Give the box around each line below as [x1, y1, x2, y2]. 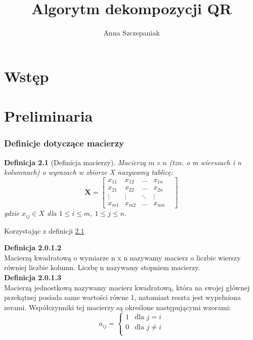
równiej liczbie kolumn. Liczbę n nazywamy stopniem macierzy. [4, 262, 200, 273]
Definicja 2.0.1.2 [4, 242, 61, 253]
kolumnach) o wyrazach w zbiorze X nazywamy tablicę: [4, 167, 173, 177]
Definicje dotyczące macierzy [4, 137, 124, 149]
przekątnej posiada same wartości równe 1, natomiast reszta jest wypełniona [4, 292, 241, 303]
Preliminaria [4, 105, 93, 126]
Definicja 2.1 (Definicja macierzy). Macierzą [4, 157, 146, 167]
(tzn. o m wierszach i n [169, 157, 241, 167]
